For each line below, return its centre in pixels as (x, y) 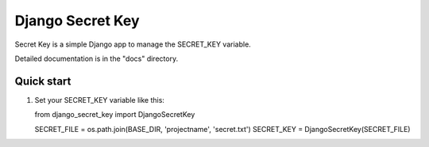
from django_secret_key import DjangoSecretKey (115, 115)
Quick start (43, 81)
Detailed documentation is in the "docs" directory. (97, 58)
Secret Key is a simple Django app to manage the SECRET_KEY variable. (133, 44)
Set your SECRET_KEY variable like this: (99, 100)
